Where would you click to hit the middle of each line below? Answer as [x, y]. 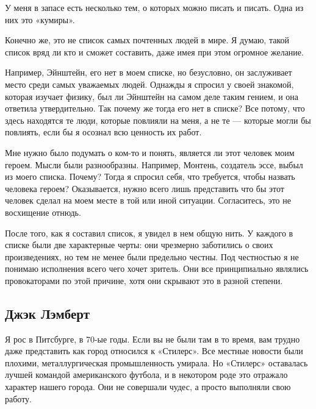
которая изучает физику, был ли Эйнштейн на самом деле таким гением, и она [152, 96]
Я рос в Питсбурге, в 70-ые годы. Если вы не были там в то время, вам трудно [153, 339]
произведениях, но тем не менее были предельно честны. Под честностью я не [152, 256]
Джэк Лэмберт [47, 313]
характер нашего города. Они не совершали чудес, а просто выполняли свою [148, 387]
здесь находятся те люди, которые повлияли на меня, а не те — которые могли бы [158, 120]
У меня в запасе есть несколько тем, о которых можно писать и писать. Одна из [154, 7]
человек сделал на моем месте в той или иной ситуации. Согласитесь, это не [148, 200]
